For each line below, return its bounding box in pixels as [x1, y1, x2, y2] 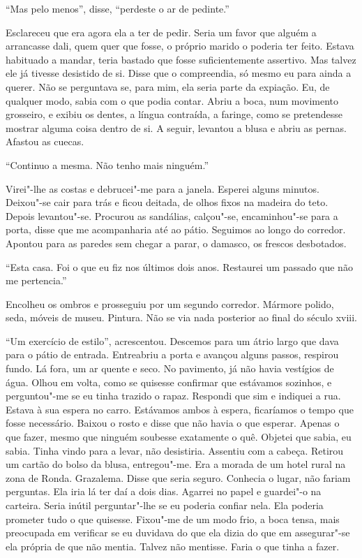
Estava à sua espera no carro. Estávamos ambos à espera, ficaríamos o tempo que [6, 402, 354, 416]
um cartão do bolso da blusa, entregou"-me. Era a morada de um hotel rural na [6, 457, 346, 471]
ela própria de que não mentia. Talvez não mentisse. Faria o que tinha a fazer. [6, 538, 340, 553]
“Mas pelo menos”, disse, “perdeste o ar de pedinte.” [6, 1, 229, 15]
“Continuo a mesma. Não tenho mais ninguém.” [6, 157, 209, 172]
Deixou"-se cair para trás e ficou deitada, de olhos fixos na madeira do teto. [6, 195, 329, 210]
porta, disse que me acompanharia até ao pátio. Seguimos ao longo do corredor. [6, 222, 346, 237]
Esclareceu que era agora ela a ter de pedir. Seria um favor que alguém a [6, 24, 317, 39]
